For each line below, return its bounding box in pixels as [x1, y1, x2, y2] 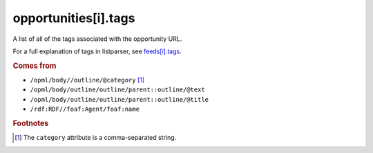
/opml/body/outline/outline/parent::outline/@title [30, 96, 209, 103]
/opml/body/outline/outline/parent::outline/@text [30, 86, 205, 93]
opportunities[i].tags [12, 10, 135, 26]
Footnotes [12, 118, 49, 128]
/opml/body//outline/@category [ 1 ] [30, 75, 145, 84]
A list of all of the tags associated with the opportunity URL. [12, 35, 182, 43]
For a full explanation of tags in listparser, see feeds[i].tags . [12, 47, 182, 55]
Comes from [12, 61, 57, 71]
